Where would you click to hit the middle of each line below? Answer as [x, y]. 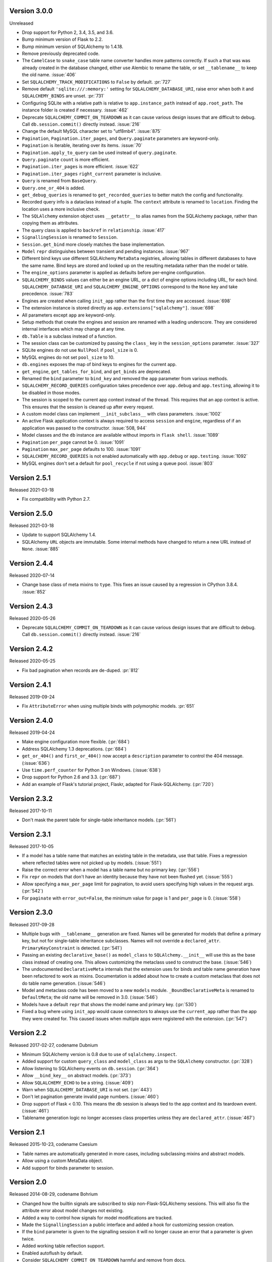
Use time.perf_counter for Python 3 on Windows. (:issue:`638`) [91, 770]
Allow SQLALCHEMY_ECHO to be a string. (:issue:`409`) [78, 1082]
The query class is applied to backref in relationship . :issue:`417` [94, 230]
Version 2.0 [28, 1182]
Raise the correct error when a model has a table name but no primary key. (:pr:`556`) [111, 870]
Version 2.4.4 [31, 563]
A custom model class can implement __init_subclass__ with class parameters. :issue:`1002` [122, 414]
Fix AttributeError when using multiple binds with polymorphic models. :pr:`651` [109, 706]
